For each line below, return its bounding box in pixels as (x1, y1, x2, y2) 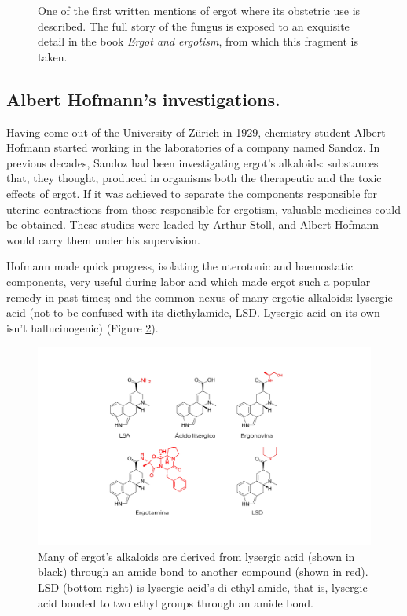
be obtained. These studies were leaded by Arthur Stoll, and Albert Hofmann (6, 216, 379, 233)
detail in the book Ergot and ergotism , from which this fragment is (38, 33, 359, 49)
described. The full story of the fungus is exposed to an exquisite (38, 17, 350, 34)
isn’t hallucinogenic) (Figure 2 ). (6, 319, 159, 335)
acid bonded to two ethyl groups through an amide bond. (38, 594, 313, 610)
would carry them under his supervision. (6, 231, 200, 247)
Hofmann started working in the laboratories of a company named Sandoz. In (6, 139, 380, 156)
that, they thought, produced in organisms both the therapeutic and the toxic (6, 170, 382, 186)
